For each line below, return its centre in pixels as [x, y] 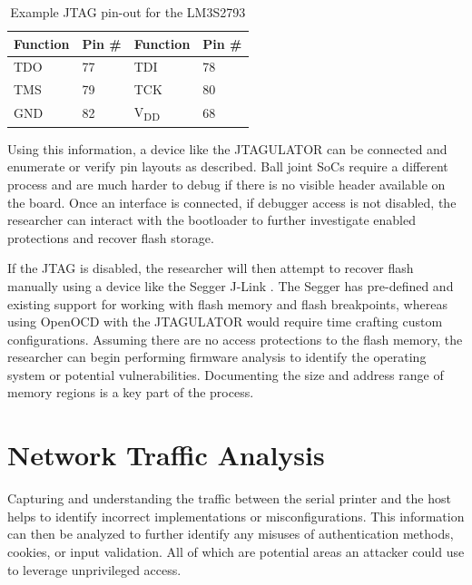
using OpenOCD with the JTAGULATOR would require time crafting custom [225, 322]
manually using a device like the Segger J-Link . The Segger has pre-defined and [231, 285]
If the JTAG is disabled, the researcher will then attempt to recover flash [211, 268]
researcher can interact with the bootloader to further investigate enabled [211, 220]
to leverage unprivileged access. [94, 569]
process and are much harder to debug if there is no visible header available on [226, 184]
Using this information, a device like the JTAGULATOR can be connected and [227, 148]
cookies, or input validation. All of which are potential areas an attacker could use [236, 551]
